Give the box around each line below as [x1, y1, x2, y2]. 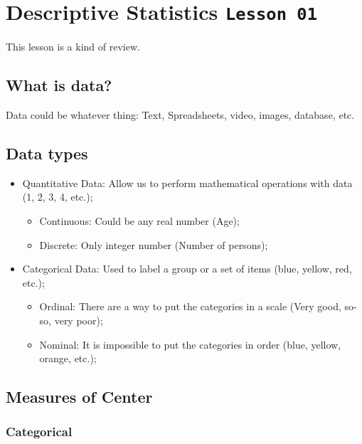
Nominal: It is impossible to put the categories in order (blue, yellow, [39, 337, 341, 351]
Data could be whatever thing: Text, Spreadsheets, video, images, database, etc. [6, 107, 355, 122]
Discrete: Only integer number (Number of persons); [39, 237, 268, 252]
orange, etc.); [39, 351, 97, 366]
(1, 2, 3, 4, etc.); [22, 189, 93, 204]
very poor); [54, 313, 103, 327]
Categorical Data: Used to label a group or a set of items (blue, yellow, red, [22, 261, 352, 276]
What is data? [6, 74, 112, 96]
